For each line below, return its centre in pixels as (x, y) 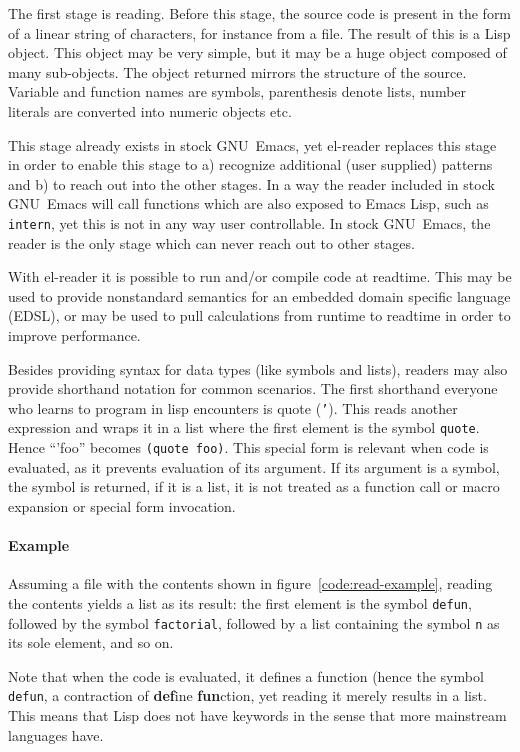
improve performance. (74, 334)
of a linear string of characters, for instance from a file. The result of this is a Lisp (259, 32)
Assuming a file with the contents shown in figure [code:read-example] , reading (250, 583)
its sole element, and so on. (91, 642)
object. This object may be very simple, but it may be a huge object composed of (257, 52)
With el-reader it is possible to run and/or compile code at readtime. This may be (260, 276)
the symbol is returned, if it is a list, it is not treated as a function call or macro (254, 486)
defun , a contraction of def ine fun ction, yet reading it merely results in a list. (247, 695)
